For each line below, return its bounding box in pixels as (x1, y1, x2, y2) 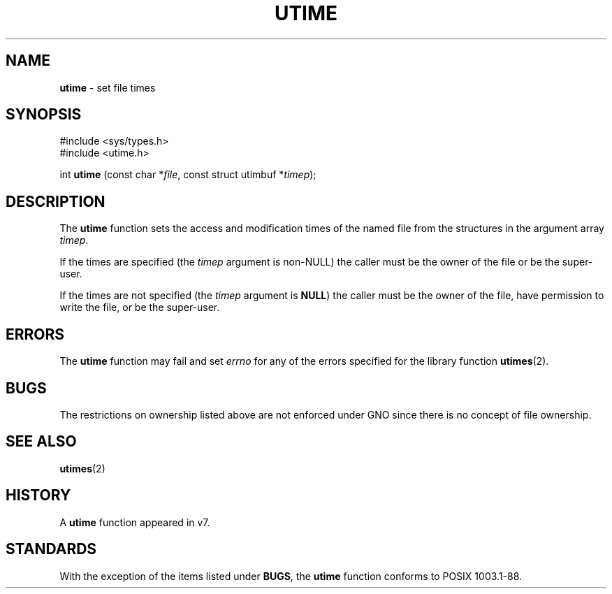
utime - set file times (59, 81, 156, 94)
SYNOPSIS (6, 106, 82, 124)
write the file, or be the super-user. (59, 301, 220, 314)
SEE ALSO (6, 433, 77, 451)
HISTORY (6, 486, 71, 505)
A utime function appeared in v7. (59, 516, 210, 528)
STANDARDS (6, 540, 97, 558)
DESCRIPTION (6, 192, 105, 210)
